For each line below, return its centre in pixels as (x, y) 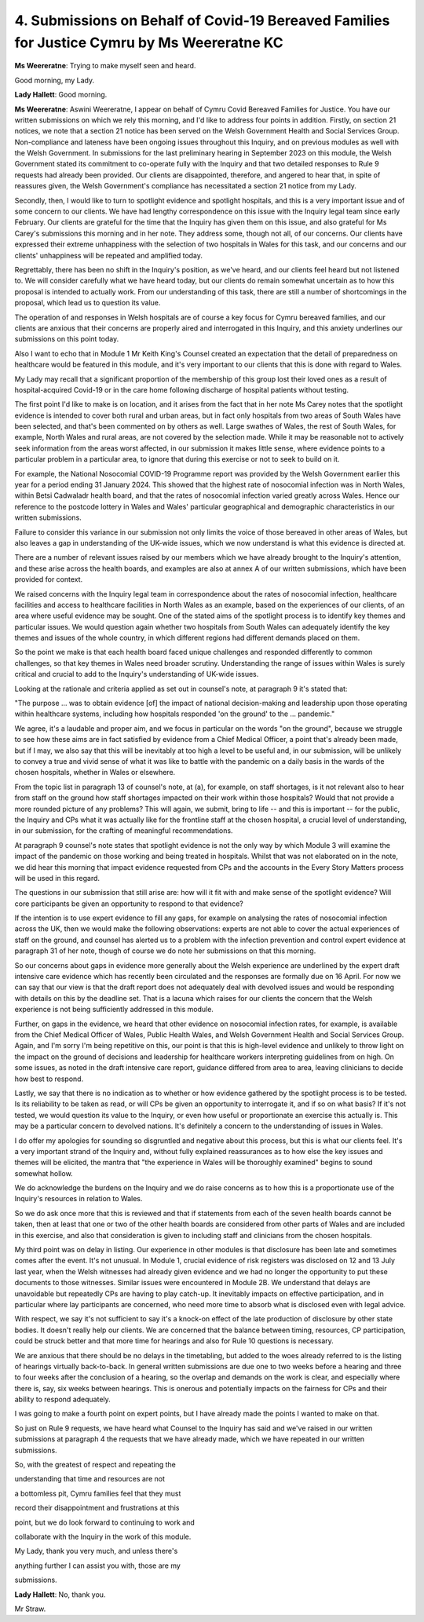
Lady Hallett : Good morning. (61, 95)
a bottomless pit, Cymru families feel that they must (98, 1493)
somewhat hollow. (44, 1173)
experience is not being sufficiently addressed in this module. (114, 1010)
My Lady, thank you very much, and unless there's (96, 1551)
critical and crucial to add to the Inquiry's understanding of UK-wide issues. (137, 674)
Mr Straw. (30, 1609)
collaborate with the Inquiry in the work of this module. (103, 1536)
